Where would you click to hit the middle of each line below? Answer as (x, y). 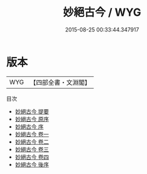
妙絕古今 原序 (32, 119)
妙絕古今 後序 (32, 164)
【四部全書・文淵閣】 (60, 82)
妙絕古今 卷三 (32, 149)
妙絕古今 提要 (32, 111)
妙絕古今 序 (29, 126)
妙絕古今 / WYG (102, 12)
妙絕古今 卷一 (32, 134)
